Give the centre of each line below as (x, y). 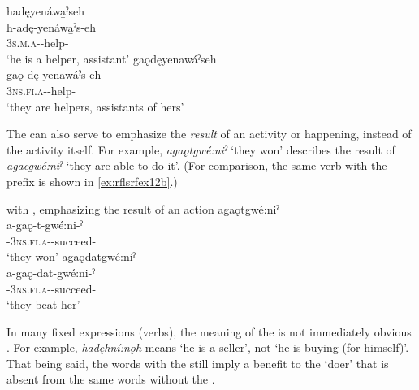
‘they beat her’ (43, 304)
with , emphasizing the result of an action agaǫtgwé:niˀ (143, 208)
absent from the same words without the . (111, 379)
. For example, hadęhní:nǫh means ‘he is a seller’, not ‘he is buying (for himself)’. (208, 347)
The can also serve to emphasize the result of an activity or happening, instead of (209, 134)
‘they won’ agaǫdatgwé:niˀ (71, 256)
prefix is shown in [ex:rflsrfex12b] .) (92, 181)
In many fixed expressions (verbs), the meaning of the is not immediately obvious (209, 331)
